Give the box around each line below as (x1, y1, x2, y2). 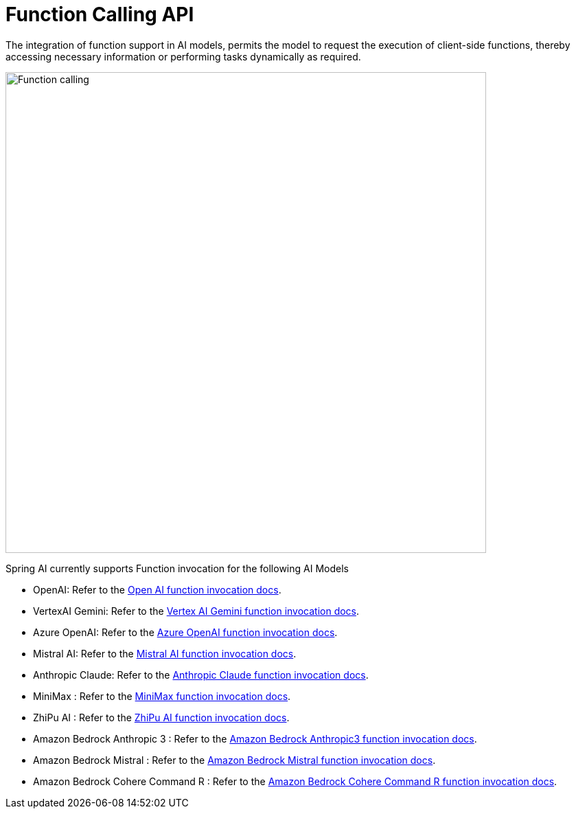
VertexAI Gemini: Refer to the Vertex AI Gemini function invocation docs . (33, 604, 360, 617)
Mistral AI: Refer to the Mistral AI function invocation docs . (33, 647, 297, 659)
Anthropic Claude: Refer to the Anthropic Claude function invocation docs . (33, 668, 369, 681)
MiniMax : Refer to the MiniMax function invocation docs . (33, 690, 291, 702)
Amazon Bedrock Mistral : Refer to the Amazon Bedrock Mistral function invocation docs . (33, 754, 436, 766)
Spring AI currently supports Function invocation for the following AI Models (5, 562, 349, 574)
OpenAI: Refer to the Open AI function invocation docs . (33, 583, 281, 596)
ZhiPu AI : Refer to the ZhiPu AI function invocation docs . (33, 711, 290, 723)
